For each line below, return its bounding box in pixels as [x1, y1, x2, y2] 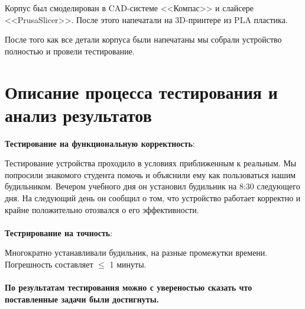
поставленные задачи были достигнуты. [5, 292, 160, 305]
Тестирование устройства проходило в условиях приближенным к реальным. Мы [5, 157, 297, 169]
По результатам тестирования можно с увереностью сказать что [5, 281, 252, 294]
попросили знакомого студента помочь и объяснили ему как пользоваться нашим [5, 168, 296, 181]
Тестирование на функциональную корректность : [5, 137, 195, 149]
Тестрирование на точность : [5, 226, 113, 239]
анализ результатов [5, 102, 152, 127]
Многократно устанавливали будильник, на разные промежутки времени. [5, 246, 268, 259]
